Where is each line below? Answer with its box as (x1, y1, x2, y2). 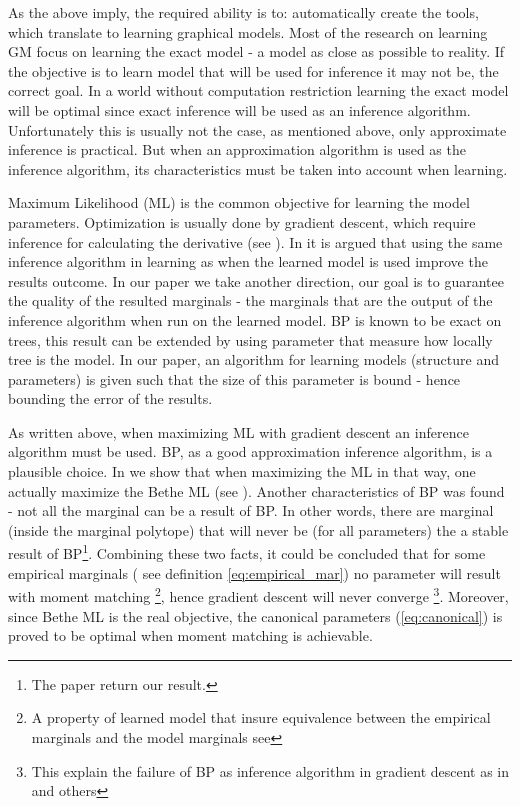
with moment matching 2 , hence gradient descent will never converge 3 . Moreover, (8, 583, 509, 606)
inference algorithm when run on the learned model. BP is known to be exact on (8, 309, 502, 330)
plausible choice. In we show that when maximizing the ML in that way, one (8, 461, 476, 482)
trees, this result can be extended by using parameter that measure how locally (8, 329, 493, 350)
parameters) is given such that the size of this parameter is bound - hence (8, 368, 461, 389)
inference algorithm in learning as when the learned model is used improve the (8, 251, 488, 272)
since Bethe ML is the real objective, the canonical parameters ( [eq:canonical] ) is (8, 605, 503, 626)
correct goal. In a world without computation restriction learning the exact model (8, 80, 509, 101)
